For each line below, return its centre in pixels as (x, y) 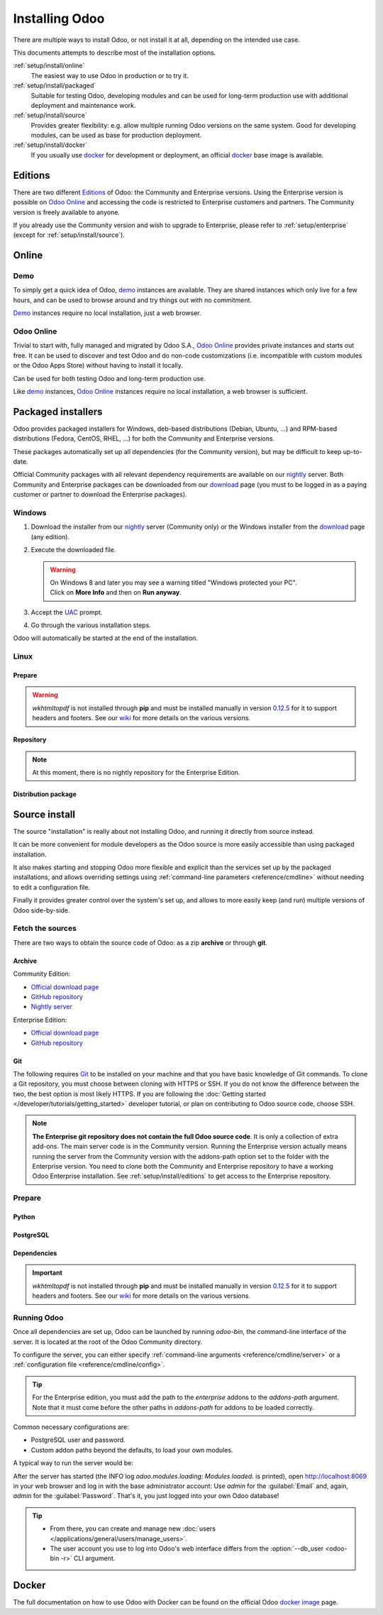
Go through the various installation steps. (91, 625)
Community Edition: (42, 974)
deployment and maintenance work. (83, 105)
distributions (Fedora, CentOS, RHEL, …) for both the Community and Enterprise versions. (144, 439)
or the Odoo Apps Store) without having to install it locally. (98, 365)
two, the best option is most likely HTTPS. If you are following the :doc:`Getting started (139, 1093)
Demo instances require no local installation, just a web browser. (107, 313)
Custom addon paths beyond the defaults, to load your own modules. (132, 1450)
